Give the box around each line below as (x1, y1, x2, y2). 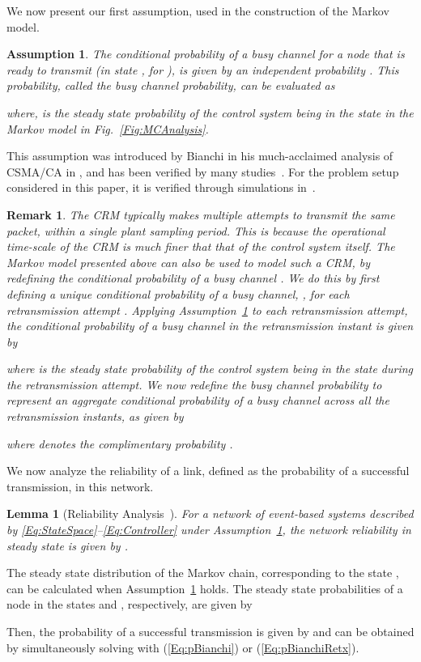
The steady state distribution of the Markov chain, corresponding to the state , (6, 564, 399, 581)
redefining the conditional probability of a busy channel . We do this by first (6, 269, 380, 286)
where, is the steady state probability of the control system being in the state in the (6, 104, 414, 121)
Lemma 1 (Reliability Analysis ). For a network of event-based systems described (6, 505, 414, 522)
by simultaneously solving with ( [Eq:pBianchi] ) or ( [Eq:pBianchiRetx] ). (6, 639, 359, 656)
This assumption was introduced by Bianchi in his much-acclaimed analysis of (6, 147, 393, 164)
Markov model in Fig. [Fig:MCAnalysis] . (6, 120, 209, 137)
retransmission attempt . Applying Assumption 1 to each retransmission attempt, (6, 301, 408, 318)
